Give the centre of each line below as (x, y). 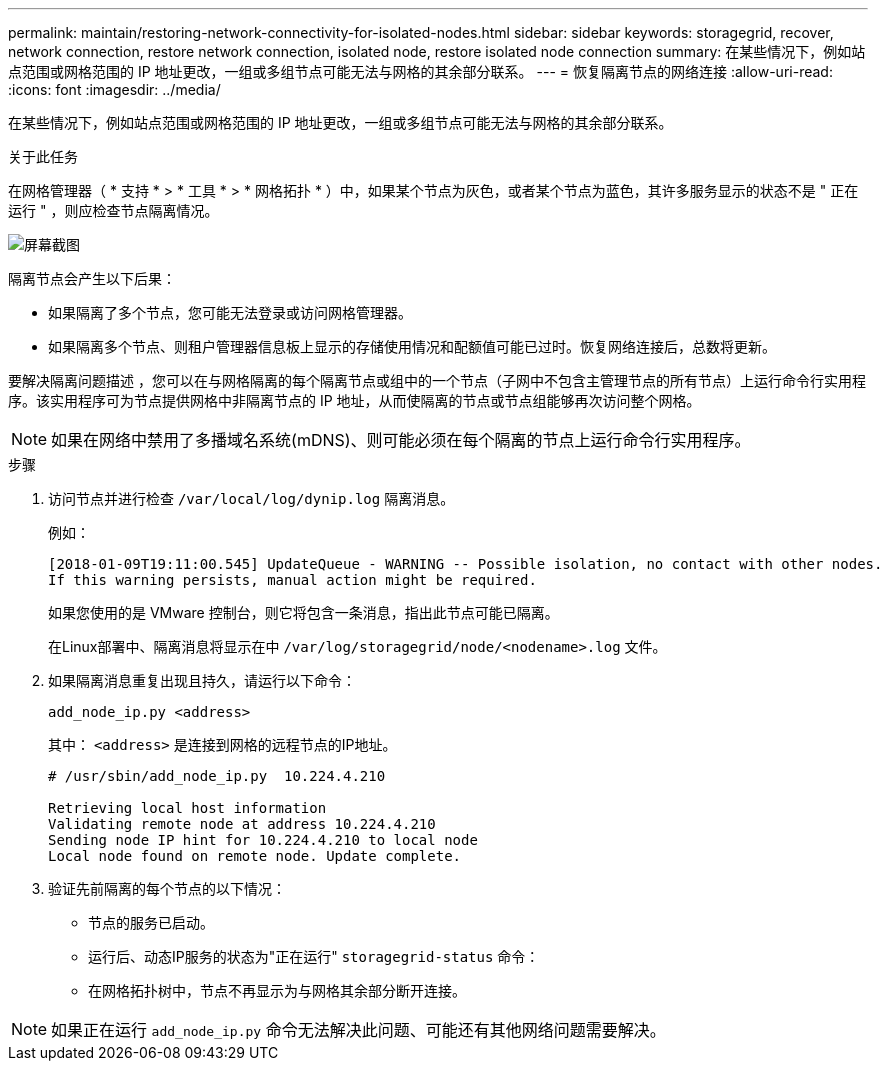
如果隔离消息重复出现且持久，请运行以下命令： (202, 680)
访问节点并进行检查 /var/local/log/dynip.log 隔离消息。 (251, 498)
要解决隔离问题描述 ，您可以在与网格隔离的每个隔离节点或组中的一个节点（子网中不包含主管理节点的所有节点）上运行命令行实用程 (437, 380)
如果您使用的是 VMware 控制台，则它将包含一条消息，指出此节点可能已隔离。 (303, 612)
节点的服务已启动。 (151, 922)
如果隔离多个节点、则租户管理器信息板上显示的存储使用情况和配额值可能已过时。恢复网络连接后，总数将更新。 (412, 346)
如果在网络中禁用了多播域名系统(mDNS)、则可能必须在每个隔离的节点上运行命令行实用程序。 (401, 440)
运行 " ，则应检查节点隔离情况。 (113, 210)
